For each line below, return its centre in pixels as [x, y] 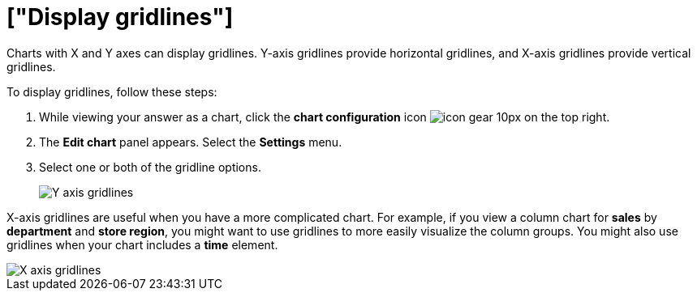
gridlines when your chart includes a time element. [142, 244]
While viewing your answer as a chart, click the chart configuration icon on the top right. [325, 117]
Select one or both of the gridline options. [150, 167]
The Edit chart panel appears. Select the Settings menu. [191, 142]
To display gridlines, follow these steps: [112, 91]
